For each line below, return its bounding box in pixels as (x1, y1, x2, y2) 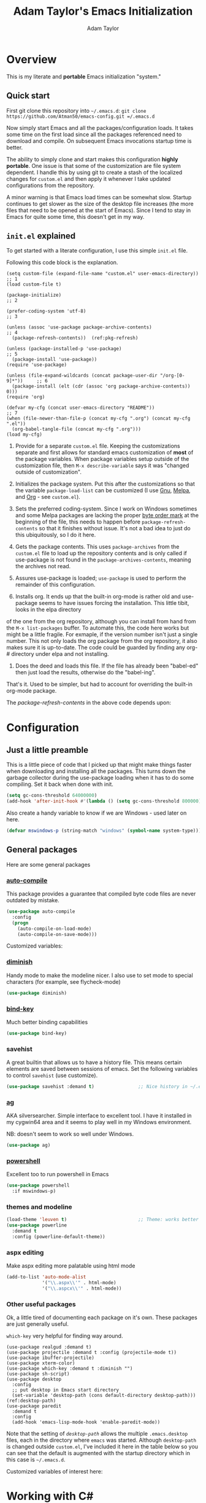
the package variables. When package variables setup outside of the (15, 455, 189, 463)
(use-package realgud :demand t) (6, 1344, 92, 1350)
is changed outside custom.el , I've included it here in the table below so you (6, 1443, 198, 1450)
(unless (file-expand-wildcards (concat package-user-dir (6, 373, 158, 379)
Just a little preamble (6, 745, 89, 755)
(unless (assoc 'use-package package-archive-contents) (6, 324, 152, 330)
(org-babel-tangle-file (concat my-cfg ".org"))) (12, 426, 141, 433)
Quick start (6, 91, 50, 101)
